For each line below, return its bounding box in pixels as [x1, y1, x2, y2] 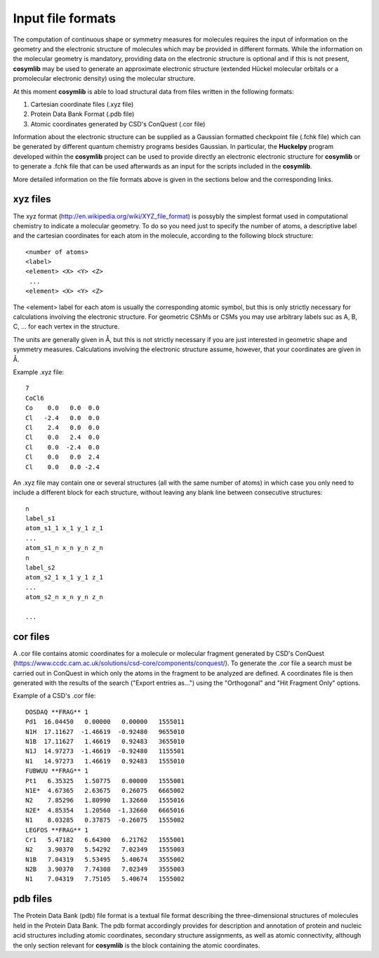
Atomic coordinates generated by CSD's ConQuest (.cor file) [30, 119, 206, 128]
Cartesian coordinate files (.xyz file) [30, 100, 134, 108]
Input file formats [13, 11, 116, 26]
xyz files [13, 193, 52, 205]
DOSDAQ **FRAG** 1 [25, 708, 89, 716]
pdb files [13, 893, 53, 905]
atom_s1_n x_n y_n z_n [25, 544, 104, 552]
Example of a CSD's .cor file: [13, 692, 96, 700]
